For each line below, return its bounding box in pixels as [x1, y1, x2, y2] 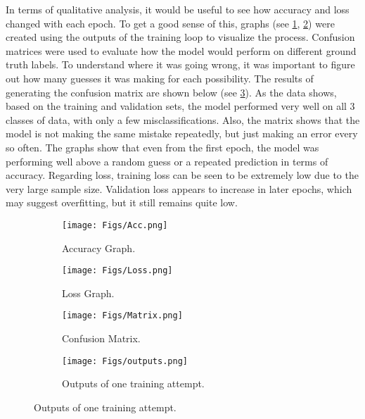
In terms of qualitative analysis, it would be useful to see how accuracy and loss [6, 2, 350, 16]
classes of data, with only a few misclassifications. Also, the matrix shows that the [6, 112, 360, 127]
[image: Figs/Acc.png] [62, 220, 168, 230]
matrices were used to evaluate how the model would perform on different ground [6, 43, 357, 58]
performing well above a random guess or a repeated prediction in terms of [6, 154, 328, 168]
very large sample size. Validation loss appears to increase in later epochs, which [6, 181, 352, 196]
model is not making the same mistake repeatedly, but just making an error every [6, 126, 358, 141]
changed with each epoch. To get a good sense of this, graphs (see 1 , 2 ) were [6, 15, 335, 30]
